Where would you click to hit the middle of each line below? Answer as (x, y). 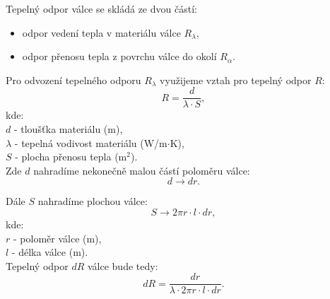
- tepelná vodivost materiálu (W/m (91, 142)
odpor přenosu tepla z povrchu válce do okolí (119, 56)
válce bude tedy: (123, 265)
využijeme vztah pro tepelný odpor (236, 80)
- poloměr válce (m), (57, 238)
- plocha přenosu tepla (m (71, 157)
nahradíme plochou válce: (93, 201)
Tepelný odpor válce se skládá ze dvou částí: (101, 8)
